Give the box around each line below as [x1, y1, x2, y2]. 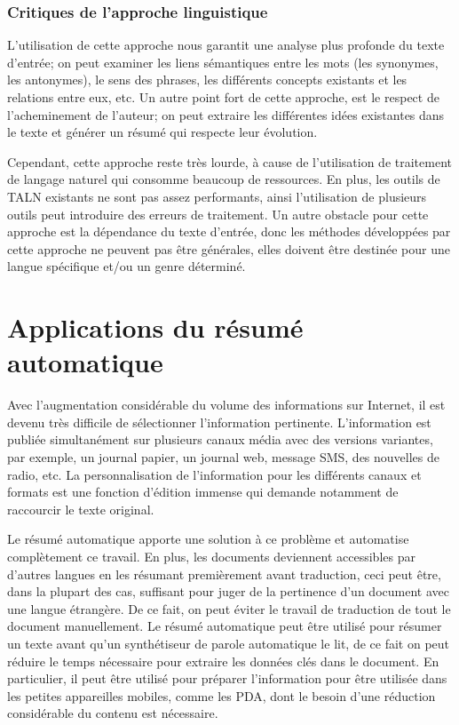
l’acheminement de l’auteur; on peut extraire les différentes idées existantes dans [7, 105, 445, 123]
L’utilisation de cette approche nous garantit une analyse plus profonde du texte [7, 36, 445, 54]
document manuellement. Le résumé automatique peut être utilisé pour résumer [7, 617, 442, 635]
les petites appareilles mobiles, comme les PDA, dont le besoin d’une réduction [7, 686, 436, 705]
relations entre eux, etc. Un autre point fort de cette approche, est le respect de [7, 88, 439, 106]
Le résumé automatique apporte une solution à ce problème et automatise [7, 530, 409, 548]
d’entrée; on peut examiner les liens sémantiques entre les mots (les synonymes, [7, 52, 439, 71]
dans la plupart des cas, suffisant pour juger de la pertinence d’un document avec [7, 582, 449, 601]
